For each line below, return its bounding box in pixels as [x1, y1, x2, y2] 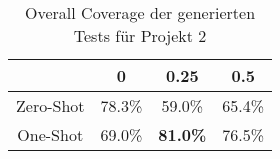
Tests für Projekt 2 [73, 24, 207, 47]
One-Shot [17, 123, 84, 146]
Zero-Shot [16, 94, 85, 117]
